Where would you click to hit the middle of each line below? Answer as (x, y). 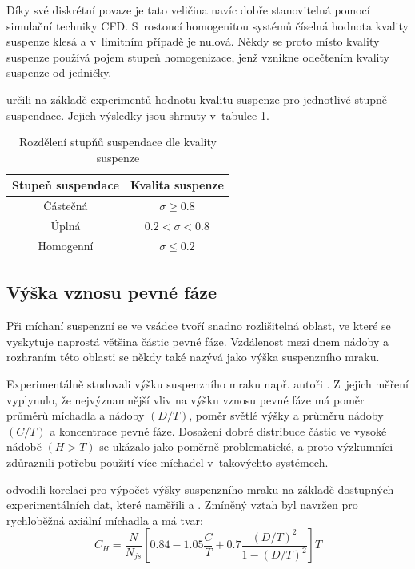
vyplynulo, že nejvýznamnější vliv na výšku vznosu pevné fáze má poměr (186, 399)
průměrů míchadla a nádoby (76, 415)
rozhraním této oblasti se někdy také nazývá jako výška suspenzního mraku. (193, 357)
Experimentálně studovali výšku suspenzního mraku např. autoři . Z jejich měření (207, 383)
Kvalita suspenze (177, 185)
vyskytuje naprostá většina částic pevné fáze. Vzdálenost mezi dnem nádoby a (198, 341)
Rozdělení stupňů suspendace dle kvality (118, 142)
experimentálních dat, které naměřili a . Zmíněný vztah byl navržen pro (182, 505)
